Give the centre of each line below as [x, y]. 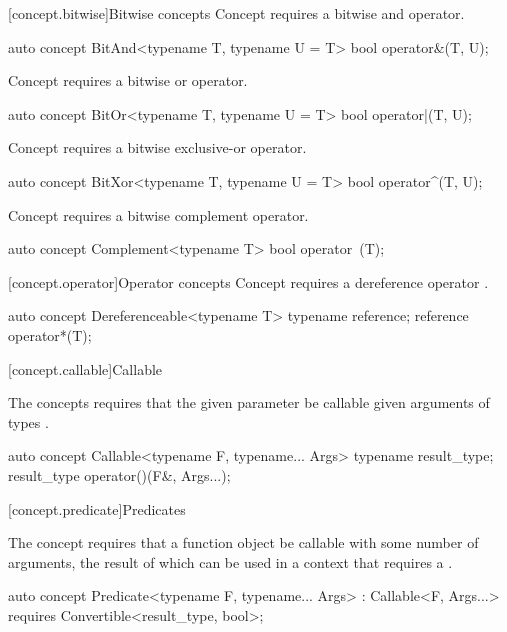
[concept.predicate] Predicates [97, 508]
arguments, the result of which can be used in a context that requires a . [230, 561]
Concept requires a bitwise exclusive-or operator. [157, 147]
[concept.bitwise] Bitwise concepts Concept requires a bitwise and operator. [236, 13]
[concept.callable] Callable [85, 368]
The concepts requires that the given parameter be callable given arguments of [249, 402]
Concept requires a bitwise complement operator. [158, 214]
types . [28, 421]
